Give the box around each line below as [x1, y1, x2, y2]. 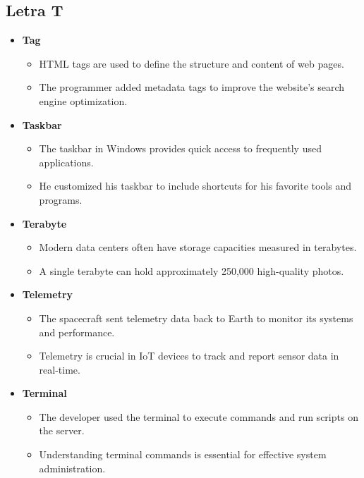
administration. [39, 460, 106, 475]
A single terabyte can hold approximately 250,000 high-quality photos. [39, 263, 344, 278]
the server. [39, 423, 85, 438]
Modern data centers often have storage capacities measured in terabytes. [39, 240, 357, 255]
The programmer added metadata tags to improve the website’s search [39, 80, 345, 94]
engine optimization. [39, 93, 128, 108]
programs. [39, 192, 83, 207]
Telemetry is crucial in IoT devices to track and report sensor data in [39, 348, 339, 363]
